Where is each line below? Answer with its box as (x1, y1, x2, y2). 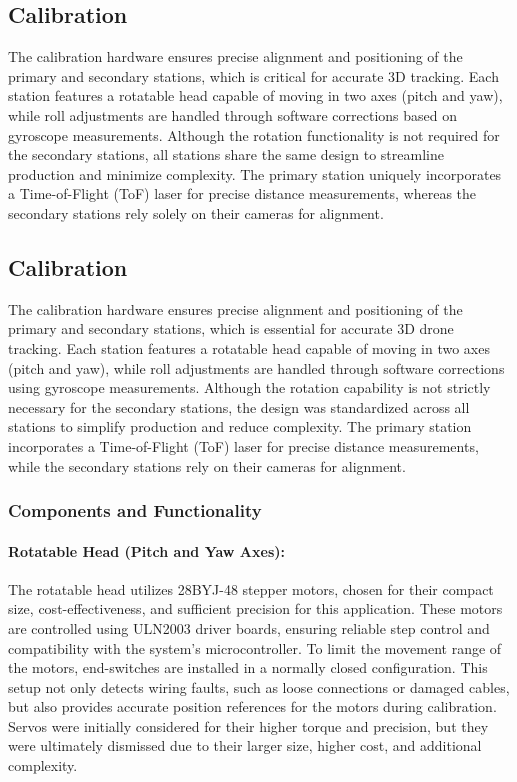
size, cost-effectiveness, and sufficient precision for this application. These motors (8, 598, 503, 619)
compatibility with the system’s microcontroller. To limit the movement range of (8, 637, 502, 658)
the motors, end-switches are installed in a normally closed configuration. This (8, 657, 488, 678)
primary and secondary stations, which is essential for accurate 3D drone (8, 318, 454, 339)
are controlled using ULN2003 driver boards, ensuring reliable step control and (8, 617, 490, 638)
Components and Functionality (8, 498, 262, 523)
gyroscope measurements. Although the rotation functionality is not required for (8, 124, 500, 145)
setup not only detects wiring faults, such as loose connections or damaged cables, (8, 676, 510, 697)
